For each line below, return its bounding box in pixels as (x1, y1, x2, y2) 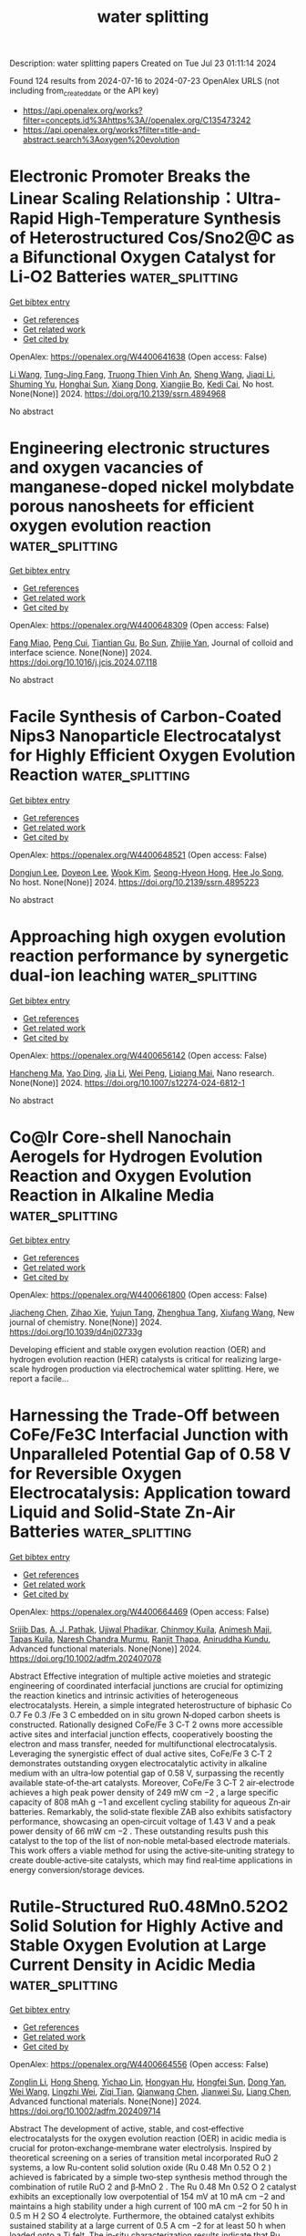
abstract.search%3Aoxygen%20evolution (22, 134, 180, 145)
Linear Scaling (9, 189, 120, 209)
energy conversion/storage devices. (9, 1864, 146, 1875)
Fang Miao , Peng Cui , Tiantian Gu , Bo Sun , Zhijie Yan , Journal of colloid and (9, 637, 294, 648)
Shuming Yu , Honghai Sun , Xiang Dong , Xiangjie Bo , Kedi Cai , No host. (9, 378, 275, 389)
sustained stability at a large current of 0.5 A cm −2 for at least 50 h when (9, 2220, 286, 2231)
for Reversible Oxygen (9, 1463, 182, 1484)
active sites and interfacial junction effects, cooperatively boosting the (9, 1728, 273, 1739)
